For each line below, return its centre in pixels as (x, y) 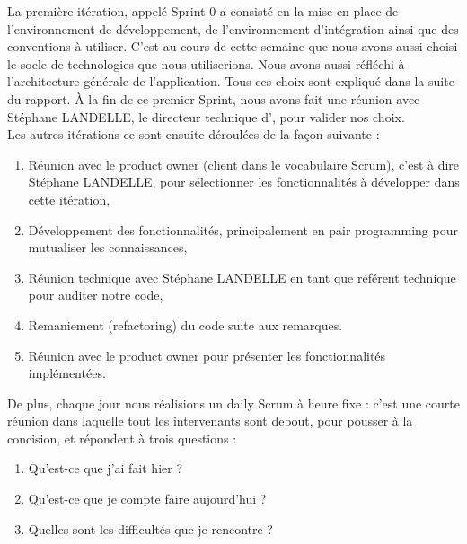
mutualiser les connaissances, (108, 247)
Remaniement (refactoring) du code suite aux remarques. (185, 325)
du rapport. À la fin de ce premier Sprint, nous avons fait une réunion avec (214, 98)
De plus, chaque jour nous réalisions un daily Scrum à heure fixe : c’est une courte (233, 403)
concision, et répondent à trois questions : (122, 438)
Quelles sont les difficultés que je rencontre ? (150, 528)
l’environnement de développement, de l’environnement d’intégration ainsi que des (233, 28)
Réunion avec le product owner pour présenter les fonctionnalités (207, 355)
